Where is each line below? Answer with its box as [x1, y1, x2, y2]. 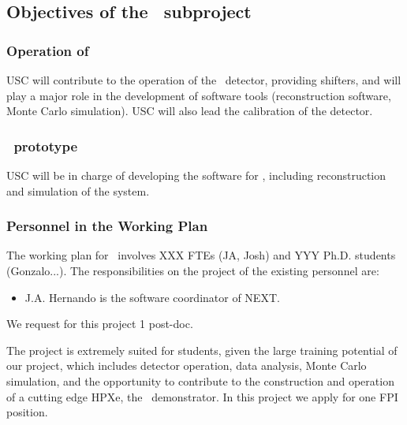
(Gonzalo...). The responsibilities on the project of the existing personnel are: [6, 263, 379, 278]
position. [6, 404, 48, 420]
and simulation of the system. [6, 182, 150, 199]
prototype [13, 136, 78, 155]
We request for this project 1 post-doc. [6, 315, 193, 332]
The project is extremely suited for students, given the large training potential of [6, 341, 398, 358]
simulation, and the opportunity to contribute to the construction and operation [6, 372, 394, 389]
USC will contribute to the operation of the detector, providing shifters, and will [6, 72, 401, 88]
